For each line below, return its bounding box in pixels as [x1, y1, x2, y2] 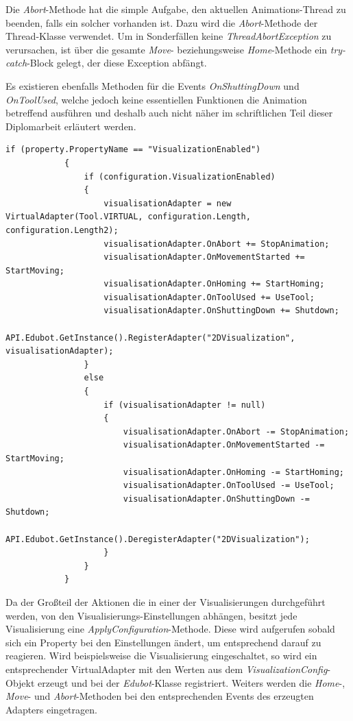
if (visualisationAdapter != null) [104, 400, 266, 410]
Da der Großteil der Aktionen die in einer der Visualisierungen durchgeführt [5, 594, 326, 609]
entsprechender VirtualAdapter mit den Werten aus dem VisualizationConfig [5, 661, 328, 676]
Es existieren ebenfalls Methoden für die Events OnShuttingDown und [5, 78, 300, 93]
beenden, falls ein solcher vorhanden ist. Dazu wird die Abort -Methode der [5, 15, 318, 29]
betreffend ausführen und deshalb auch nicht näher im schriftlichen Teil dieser [5, 106, 333, 120]
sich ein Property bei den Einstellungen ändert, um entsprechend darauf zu [5, 635, 321, 649]
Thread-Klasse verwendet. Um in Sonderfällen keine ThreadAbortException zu [5, 29, 332, 43]
